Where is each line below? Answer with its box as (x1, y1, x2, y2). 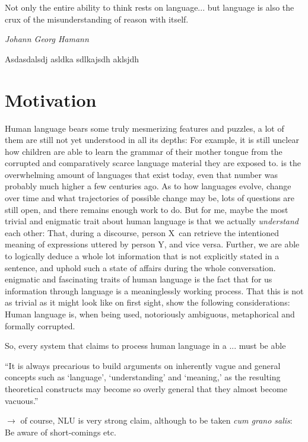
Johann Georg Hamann (5, 33, 89, 45)
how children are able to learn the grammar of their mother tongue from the (5, 145, 282, 157)
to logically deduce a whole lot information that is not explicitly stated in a (5, 250, 280, 262)
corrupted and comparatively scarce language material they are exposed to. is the (5, 157, 301, 169)
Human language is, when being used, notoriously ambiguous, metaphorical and (5, 308, 295, 320)
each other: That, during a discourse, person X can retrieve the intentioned (5, 226, 280, 239)
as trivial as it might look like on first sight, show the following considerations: (5, 296, 290, 309)
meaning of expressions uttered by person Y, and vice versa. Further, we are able (5, 238, 300, 250)
